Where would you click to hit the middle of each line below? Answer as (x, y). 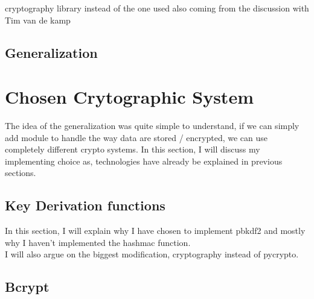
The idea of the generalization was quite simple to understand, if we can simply (152, 126)
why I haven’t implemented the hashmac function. (98, 242)
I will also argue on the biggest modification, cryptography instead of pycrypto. (152, 254)
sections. (21, 173)
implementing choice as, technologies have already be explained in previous (144, 161)
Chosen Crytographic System (129, 97)
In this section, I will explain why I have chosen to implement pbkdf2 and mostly (155, 231)
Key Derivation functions (85, 205)
